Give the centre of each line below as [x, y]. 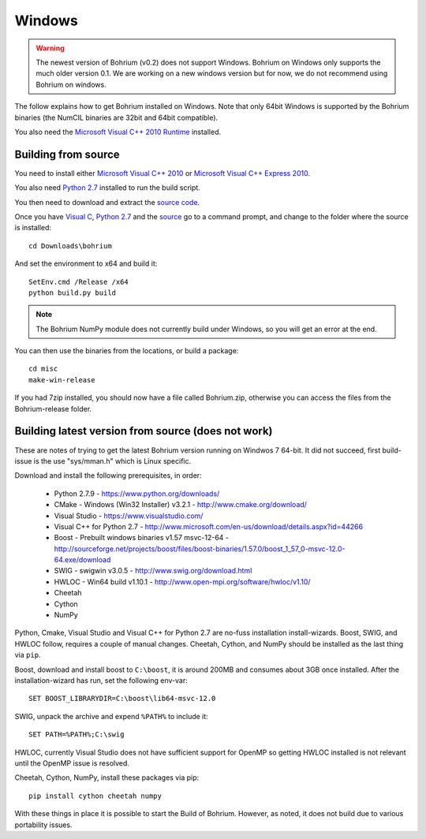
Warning [50, 48]
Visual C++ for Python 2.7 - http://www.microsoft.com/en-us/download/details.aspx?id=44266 [208, 526]
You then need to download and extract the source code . [107, 202]
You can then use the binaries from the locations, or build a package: [127, 351]
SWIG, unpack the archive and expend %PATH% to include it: [111, 716]
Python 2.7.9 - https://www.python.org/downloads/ [137, 494]
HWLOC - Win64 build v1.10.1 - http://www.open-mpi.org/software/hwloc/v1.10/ [182, 582]
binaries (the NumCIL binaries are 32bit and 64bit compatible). [116, 117]
